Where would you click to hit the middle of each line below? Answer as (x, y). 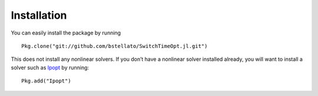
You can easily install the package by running (66, 33)
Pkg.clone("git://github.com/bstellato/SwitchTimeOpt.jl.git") (115, 46)
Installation (39, 15)
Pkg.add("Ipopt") (46, 81)
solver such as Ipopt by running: (50, 67)
